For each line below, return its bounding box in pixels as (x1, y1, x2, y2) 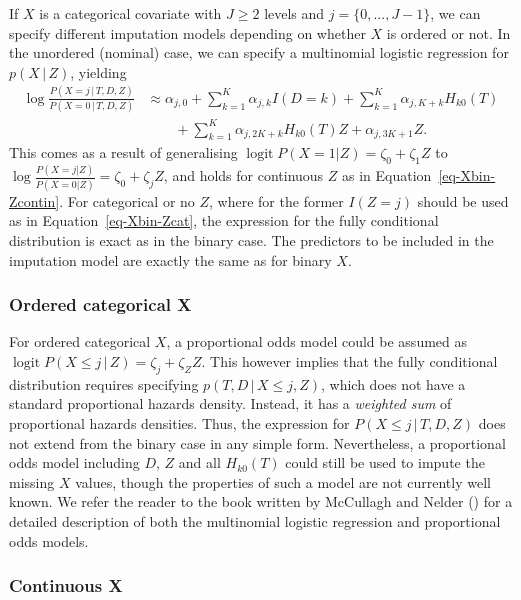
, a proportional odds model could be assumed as (166, 331, 468, 352)
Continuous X (9, 573, 123, 598)
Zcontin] (9, 190, 60, 211)
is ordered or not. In (386, 22, 511, 43)
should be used (417, 190, 509, 211)
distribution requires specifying (9, 373, 199, 394)
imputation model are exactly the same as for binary (9, 249, 332, 270)
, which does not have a (320, 373, 466, 394)
